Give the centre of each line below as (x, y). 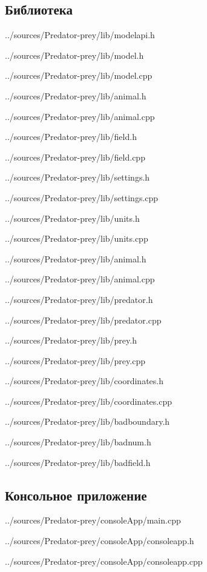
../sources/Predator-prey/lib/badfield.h (78, 462)
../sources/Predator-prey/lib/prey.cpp (75, 360)
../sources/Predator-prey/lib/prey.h (71, 340)
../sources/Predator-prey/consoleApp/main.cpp (93, 520)
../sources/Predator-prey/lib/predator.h (79, 299)
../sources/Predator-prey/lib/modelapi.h (80, 35)
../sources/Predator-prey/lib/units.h (72, 218)
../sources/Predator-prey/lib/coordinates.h (84, 381)
